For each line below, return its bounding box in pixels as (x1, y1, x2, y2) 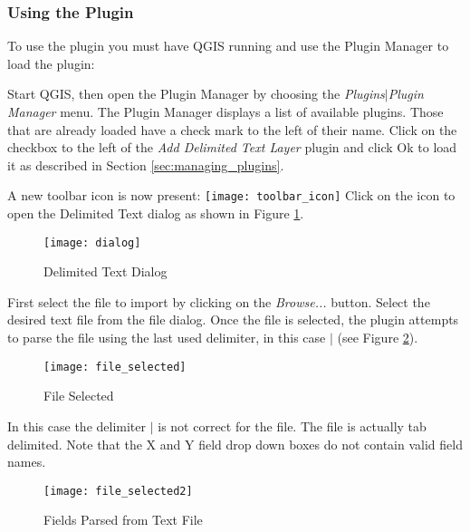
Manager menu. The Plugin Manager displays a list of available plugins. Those (7, 102, 444, 121)
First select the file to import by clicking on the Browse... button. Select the (7, 292, 430, 311)
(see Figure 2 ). (337, 328, 418, 347)
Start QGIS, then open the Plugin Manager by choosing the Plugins (7, 84, 385, 103)
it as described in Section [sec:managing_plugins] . (7, 155, 284, 174)
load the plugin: (7, 53, 95, 73)
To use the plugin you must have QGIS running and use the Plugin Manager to (7, 36, 449, 55)
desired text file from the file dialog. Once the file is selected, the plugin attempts (7, 310, 459, 329)
